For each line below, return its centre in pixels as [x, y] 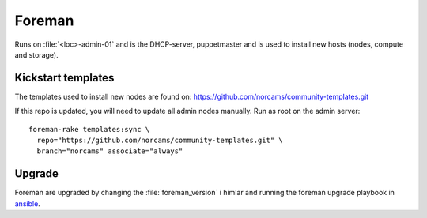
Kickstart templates [64, 78]
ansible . [28, 203]
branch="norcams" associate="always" [110, 151]
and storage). [36, 54]
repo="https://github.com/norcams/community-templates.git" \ [160, 141]
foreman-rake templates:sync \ [89, 129]
